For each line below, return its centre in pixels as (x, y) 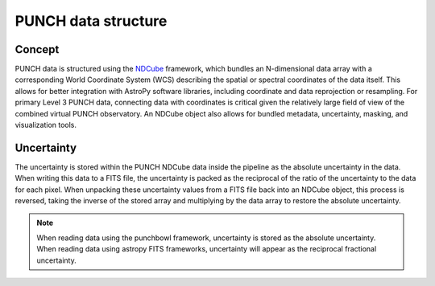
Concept (37, 49)
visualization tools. (46, 125)
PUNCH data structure (91, 21)
